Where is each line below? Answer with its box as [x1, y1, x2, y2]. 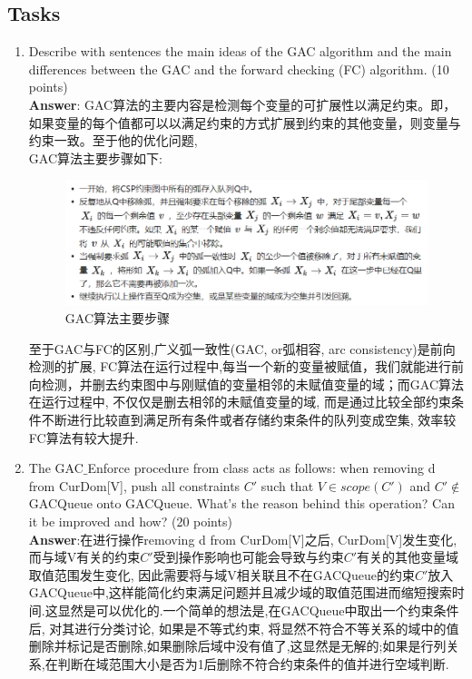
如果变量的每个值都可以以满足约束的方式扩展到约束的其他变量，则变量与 [28, 113, 461, 132]
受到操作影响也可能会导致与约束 [152, 547, 344, 566]
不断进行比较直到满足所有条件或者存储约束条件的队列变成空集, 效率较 [41, 410, 457, 429]
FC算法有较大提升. [28, 428, 139, 447]
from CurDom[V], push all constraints [28, 476, 241, 495]
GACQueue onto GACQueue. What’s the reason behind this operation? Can [28, 494, 455, 513]
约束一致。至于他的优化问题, [28, 131, 198, 150]
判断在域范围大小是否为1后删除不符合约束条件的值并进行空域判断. [57, 654, 449, 673]
